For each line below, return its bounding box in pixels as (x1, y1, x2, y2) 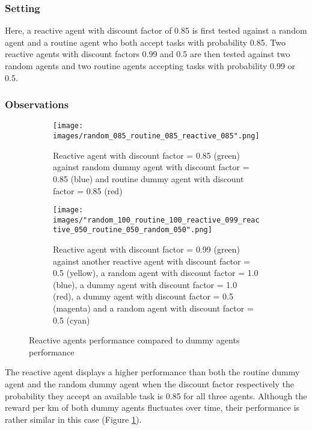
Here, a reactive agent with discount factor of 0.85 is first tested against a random (5, 24, 307, 37)
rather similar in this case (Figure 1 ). (5, 413, 142, 425)
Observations (5, 97, 69, 112)
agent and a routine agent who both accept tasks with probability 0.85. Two (5, 35, 286, 48)
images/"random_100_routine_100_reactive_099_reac (53, 215, 260, 224)
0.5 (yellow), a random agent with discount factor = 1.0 (53, 266, 258, 279)
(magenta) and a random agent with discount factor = (53, 302, 254, 315)
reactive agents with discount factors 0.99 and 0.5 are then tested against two (5, 48, 290, 60)
